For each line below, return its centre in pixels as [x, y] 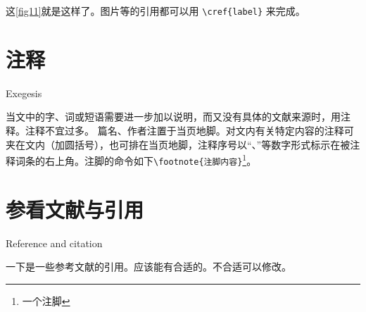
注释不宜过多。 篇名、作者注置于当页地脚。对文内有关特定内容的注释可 [189, 130]
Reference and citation [54, 243]
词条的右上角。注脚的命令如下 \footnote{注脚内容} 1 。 [136, 160]
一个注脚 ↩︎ [46, 300]
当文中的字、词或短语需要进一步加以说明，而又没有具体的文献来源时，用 [173, 117]
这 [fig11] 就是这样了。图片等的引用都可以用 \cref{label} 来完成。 [156, 11]
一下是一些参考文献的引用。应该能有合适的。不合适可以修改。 [149, 267]
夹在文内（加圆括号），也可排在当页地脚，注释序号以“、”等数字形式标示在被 [178, 144]
